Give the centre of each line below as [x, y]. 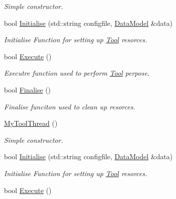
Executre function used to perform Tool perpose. [77, 73]
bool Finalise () [28, 89]
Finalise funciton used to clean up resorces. [70, 106]
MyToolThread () [31, 123]
